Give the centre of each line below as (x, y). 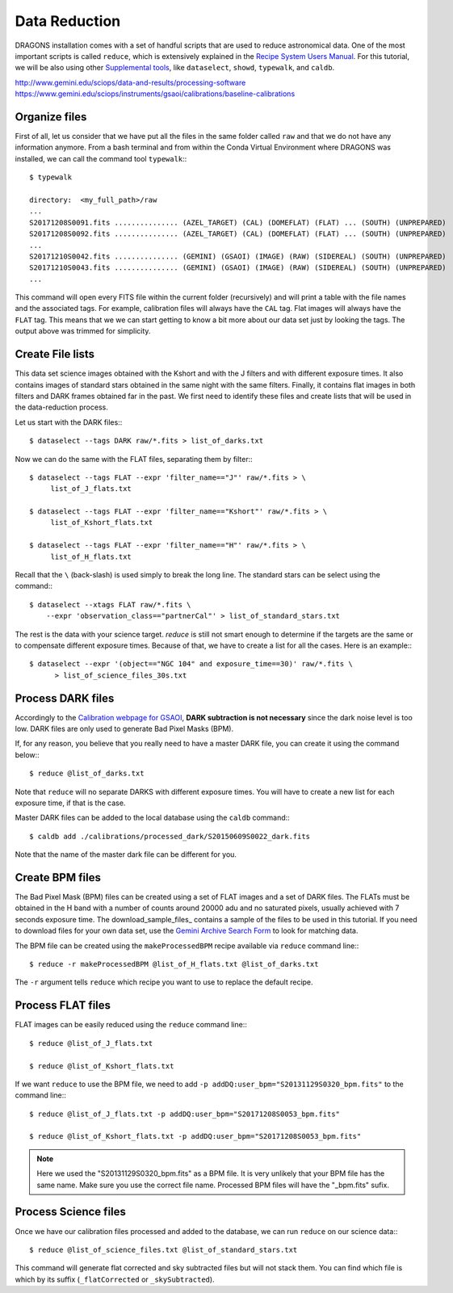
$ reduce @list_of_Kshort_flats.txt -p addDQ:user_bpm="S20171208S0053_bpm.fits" (195, 1136)
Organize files (51, 117)
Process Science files (71, 1212)
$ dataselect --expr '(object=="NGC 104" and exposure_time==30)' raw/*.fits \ (191, 664)
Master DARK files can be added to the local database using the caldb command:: (152, 818)
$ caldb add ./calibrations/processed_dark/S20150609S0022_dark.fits (170, 836)
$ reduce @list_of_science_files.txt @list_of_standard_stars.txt (164, 1249)
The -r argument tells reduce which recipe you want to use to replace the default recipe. (164, 982)
